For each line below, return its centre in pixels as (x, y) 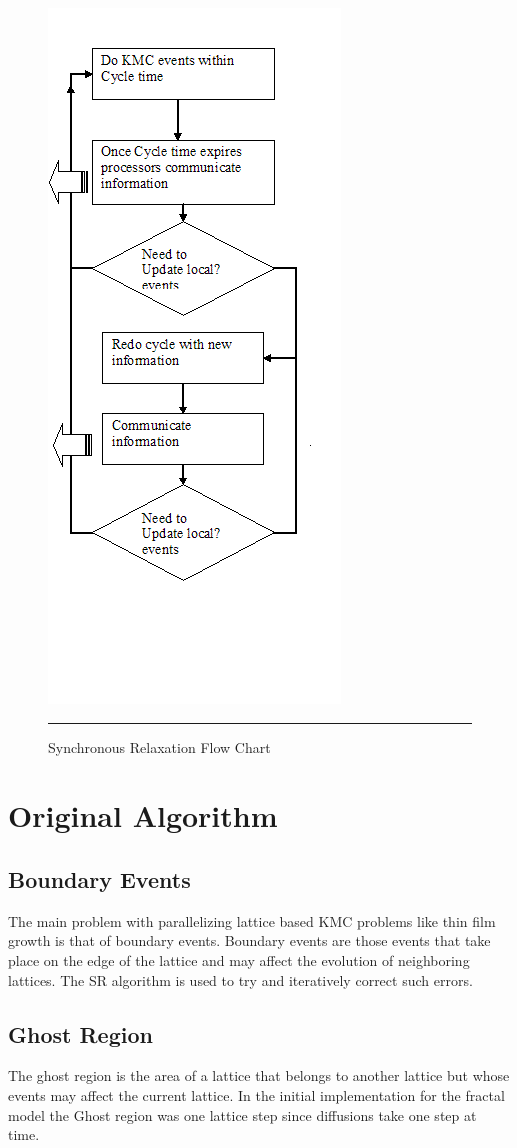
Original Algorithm (143, 815)
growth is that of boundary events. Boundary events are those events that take (249, 940)
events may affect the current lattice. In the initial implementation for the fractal (256, 1094)
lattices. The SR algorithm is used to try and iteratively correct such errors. (240, 979)
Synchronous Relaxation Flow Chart (159, 746)
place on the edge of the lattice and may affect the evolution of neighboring (239, 959)
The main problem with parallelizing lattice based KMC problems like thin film (252, 920)
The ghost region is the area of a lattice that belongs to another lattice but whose (259, 1075)
